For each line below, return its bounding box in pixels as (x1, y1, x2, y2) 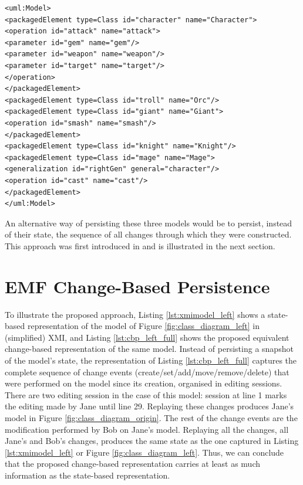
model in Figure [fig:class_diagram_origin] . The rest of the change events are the (5, 411, 298, 423)
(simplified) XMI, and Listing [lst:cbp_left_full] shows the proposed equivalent (5, 331, 289, 343)
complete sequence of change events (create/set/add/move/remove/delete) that (5, 365, 289, 378)
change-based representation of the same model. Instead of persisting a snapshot (5, 342, 294, 355)
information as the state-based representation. (5, 469, 170, 481)
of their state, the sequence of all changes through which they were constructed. (5, 228, 292, 240)
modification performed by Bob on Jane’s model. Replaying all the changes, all (5, 423, 289, 435)
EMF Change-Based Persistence (5, 274, 270, 298)
